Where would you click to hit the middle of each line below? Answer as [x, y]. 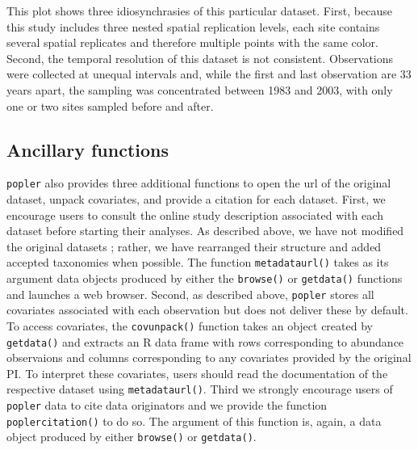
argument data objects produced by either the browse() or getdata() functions [205, 278]
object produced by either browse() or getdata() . [132, 437]
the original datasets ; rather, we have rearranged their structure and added [194, 246]
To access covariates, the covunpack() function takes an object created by [190, 325]
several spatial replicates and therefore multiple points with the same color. [193, 42]
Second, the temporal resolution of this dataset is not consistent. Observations [200, 58]
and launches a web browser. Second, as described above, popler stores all [190, 294]
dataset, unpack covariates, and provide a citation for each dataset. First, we [196, 199]
